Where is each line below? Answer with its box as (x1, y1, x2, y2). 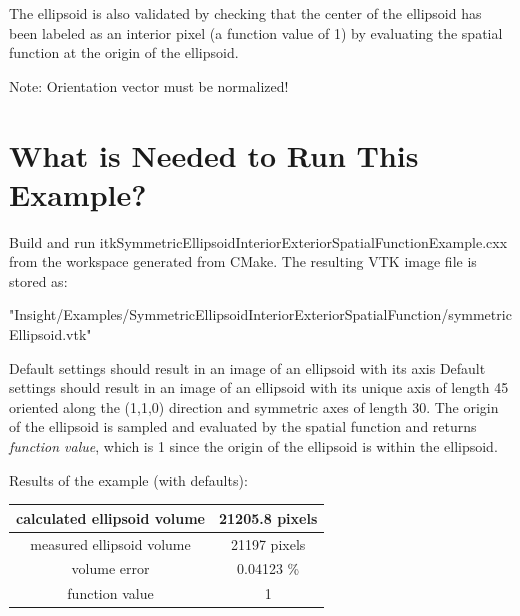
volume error (71, 558, 150, 579)
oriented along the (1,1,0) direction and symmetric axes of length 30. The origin (9, 396, 499, 417)
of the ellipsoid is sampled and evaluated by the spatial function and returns (9, 416, 477, 437)
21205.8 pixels (219, 507, 318, 528)
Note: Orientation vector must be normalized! (9, 75, 289, 96)
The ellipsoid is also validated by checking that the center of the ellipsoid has (9, 3, 482, 23)
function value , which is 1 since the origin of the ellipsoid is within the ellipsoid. (9, 436, 498, 457)
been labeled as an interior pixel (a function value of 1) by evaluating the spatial (9, 22, 503, 43)
